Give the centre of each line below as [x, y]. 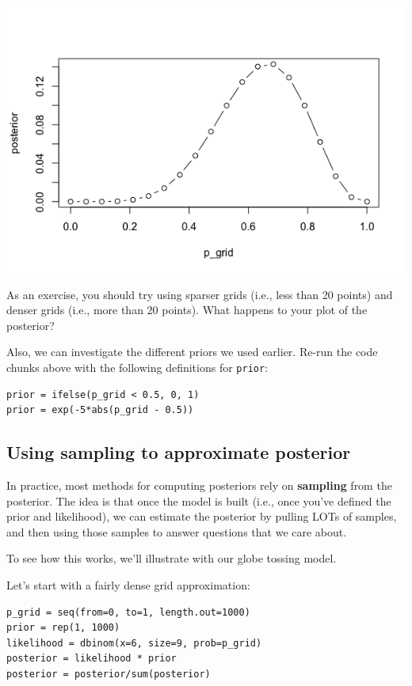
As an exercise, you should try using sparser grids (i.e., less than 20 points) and [200, 294]
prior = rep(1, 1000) [63, 628]
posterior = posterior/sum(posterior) [109, 674]
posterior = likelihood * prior [92, 659]
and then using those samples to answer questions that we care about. [177, 531]
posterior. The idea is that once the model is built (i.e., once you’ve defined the [199, 500]
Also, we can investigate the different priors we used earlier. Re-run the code [192, 352]
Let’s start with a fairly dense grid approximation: [128, 584]
